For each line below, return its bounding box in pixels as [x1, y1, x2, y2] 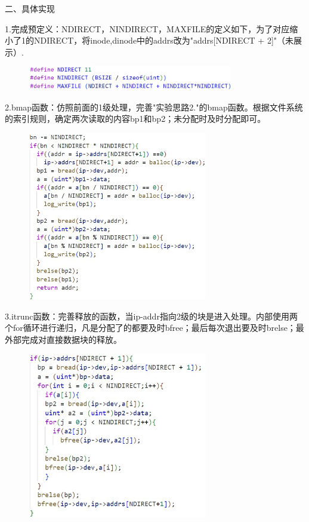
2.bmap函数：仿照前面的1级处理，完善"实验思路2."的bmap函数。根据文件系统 [5, 100, 303, 113]
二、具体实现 [5, 2, 55, 14]
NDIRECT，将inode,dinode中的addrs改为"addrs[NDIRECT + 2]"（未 [33, 34, 294, 47]
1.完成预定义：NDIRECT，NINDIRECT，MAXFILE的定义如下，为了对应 [5, 22, 290, 35]
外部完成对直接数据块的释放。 [5, 333, 122, 345]
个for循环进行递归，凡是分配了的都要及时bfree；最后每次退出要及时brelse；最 [5, 321, 304, 334]
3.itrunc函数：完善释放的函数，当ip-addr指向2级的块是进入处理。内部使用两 [5, 309, 298, 322]
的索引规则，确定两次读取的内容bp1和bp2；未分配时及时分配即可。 [5, 112, 266, 125]
